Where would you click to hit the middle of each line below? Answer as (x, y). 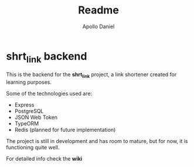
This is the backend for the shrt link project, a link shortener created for (91, 75)
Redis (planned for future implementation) (65, 130)
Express (24, 105)
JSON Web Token (36, 117)
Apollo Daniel (98, 26)
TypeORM (27, 124)
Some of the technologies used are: (49, 94)
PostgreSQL (29, 111)
